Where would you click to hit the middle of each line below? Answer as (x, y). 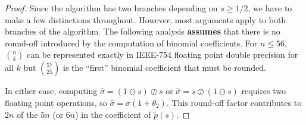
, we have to (270, 8)
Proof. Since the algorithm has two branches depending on (111, 8)
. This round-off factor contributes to (234, 102)
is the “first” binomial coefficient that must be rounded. (165, 68)
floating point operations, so (56, 102)
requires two (263, 91)
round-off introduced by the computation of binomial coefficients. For (131, 43)
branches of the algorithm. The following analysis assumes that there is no (143, 31)
